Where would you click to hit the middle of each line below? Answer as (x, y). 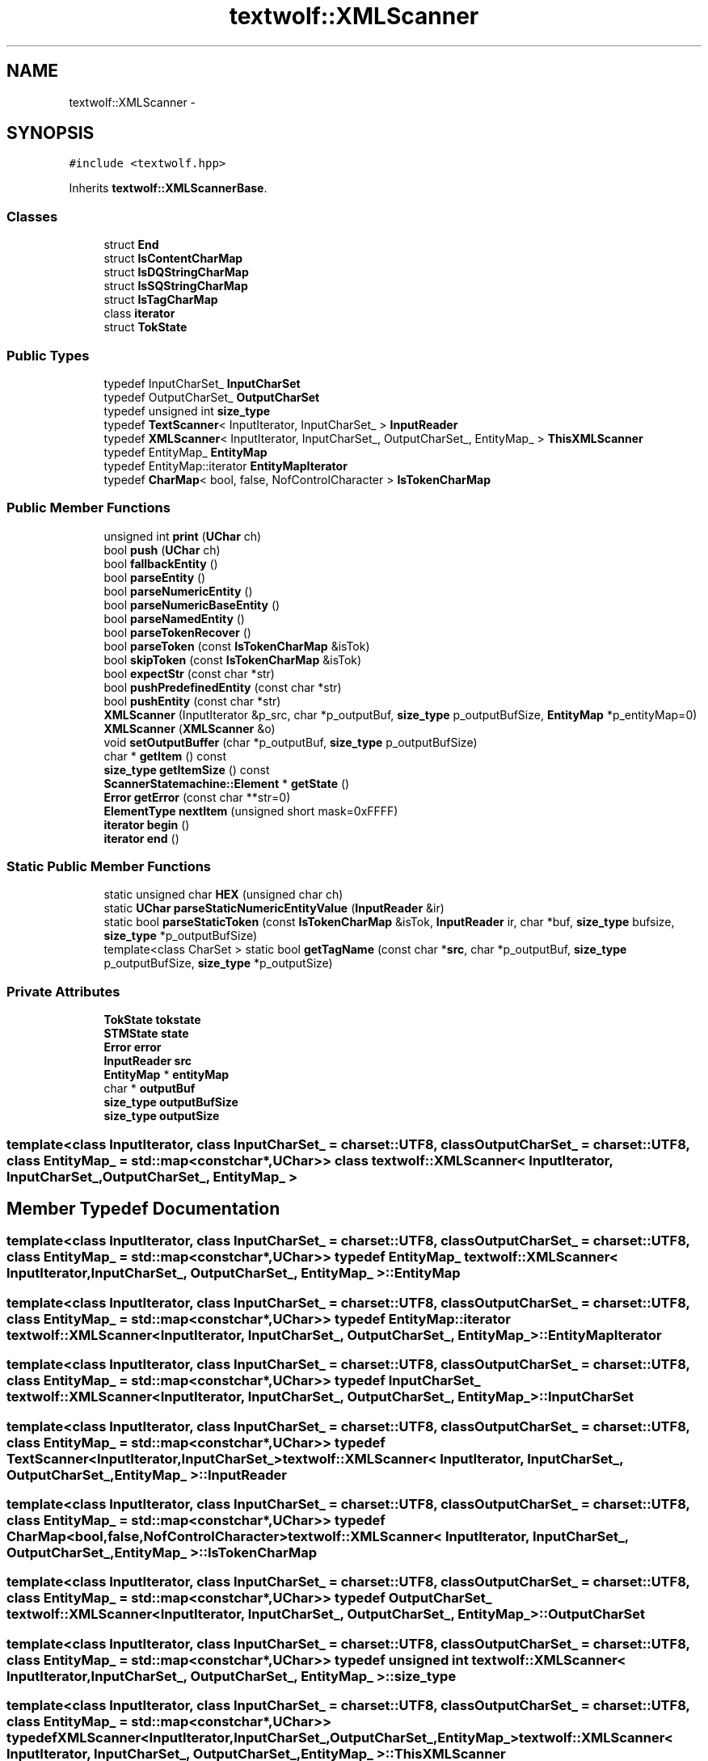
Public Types (48, 355)
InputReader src (147, 1061)
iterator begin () (147, 824)
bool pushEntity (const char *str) (192, 701)
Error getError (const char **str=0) (197, 797)
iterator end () (141, 838)
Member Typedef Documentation (143, 1208)
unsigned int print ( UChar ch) (183, 536)
